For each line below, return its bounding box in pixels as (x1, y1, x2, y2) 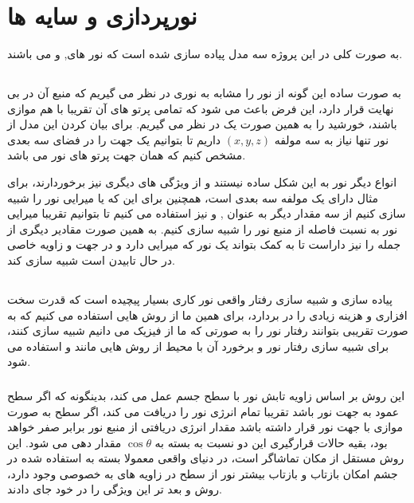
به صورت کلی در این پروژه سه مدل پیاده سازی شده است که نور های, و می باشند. (7, 45, 403, 62)
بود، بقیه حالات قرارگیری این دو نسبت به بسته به (154, 434, 388, 450)
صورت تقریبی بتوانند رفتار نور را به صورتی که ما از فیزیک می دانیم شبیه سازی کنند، (7, 322, 408, 339)
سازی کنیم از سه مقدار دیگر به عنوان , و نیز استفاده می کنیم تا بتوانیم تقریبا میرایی (7, 205, 406, 222)
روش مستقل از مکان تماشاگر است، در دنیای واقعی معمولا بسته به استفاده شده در (7, 450, 404, 466)
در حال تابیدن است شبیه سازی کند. (7, 252, 175, 269)
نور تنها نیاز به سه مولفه (274, 131, 389, 147)
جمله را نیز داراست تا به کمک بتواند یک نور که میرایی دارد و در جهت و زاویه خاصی (7, 236, 401, 253)
